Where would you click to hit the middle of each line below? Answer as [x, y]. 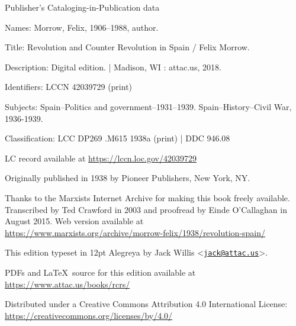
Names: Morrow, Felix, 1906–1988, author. [82, 27]
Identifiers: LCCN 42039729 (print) [69, 87]
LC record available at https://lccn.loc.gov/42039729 [101, 158]
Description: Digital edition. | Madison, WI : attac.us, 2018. [113, 67]
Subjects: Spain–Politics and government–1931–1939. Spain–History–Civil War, [148, 106]
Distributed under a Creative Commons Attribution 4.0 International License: [146, 304]
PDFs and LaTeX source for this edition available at [100, 272]
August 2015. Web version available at [74, 221]
